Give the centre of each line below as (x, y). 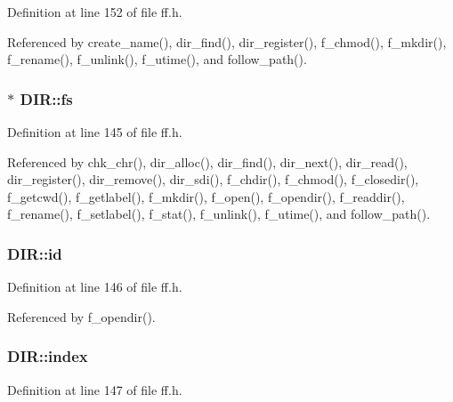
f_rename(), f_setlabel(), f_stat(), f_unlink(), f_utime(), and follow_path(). (219, 214)
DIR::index (48, 356)
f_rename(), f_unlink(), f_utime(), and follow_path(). (157, 59)
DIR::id (35, 253)
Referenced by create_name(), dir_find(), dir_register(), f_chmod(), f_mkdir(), (227, 41)
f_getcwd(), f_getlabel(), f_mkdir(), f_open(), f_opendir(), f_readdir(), (206, 196)
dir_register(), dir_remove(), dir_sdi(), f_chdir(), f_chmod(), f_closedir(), (213, 179)
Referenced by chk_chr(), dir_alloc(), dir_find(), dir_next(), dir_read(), (207, 161)
